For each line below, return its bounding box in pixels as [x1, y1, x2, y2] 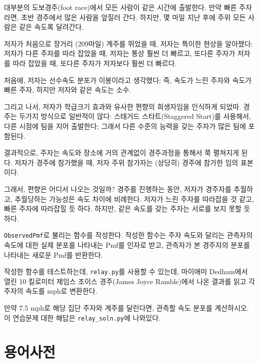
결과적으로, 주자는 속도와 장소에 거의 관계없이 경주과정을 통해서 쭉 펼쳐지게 [4, 147, 239, 158]
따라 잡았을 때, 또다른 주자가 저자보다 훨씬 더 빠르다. [12, 57, 177, 68]
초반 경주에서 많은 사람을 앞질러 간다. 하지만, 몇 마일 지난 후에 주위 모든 [21, 11, 246, 22]
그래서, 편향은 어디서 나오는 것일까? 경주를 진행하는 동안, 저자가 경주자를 [4, 183, 232, 194]
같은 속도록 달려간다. [19, 21, 84, 32]
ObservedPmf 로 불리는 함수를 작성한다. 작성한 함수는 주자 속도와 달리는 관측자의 [4, 230, 253, 240]
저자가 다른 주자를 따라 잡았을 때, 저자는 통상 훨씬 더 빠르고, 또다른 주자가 [4, 48, 236, 58]
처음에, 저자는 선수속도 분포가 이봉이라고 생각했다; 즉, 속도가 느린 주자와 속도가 [4, 74, 252, 85]
